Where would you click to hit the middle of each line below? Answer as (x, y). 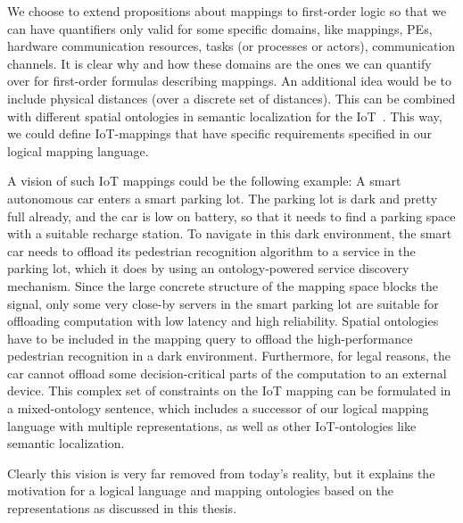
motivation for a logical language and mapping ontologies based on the (201, 490)
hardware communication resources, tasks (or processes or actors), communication (231, 46)
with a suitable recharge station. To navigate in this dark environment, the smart (230, 233)
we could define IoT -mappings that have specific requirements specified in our (220, 133)
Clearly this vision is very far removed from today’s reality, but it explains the (221, 473)
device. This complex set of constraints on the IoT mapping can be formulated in (229, 390)
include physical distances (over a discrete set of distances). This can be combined (231, 98)
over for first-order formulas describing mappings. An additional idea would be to (230, 81)
